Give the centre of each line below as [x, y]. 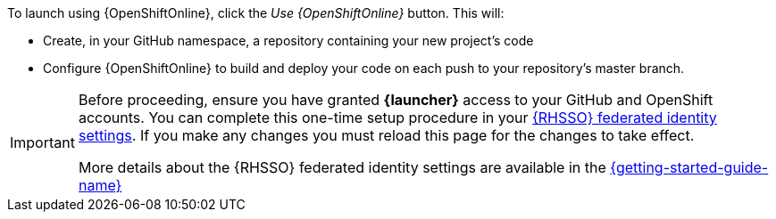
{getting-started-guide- [689, 167]
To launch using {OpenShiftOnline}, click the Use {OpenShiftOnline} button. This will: [256, 13]
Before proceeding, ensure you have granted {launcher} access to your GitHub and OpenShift [396, 100]
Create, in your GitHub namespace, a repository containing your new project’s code [288, 41]
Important [42, 142]
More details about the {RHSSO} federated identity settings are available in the [342, 167]
